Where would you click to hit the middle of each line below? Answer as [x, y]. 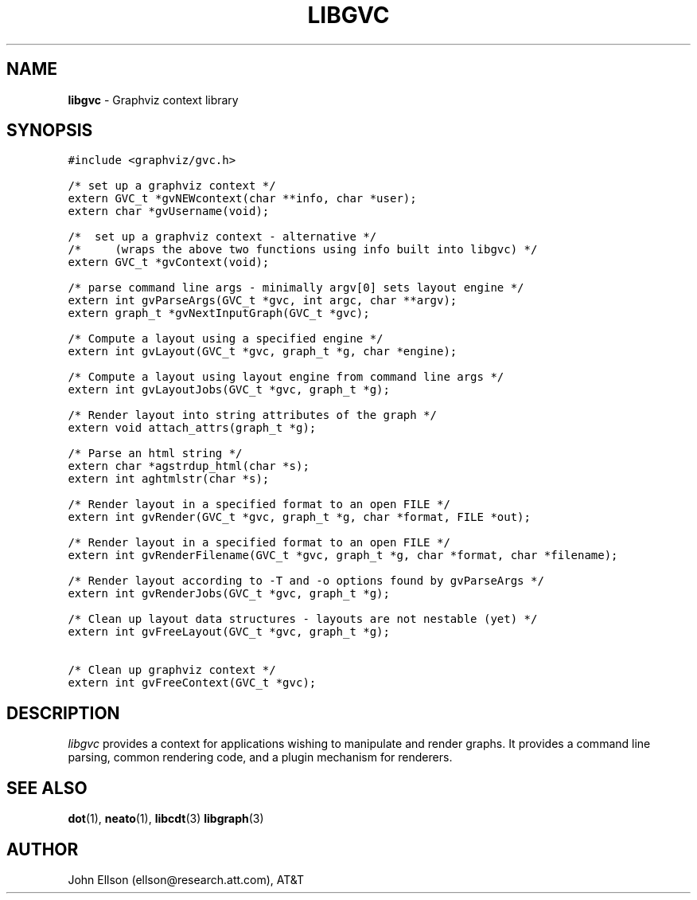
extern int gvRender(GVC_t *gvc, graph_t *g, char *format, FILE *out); [299, 517]
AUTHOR [43, 849]
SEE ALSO [47, 788]
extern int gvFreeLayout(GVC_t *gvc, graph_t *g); [229, 632]
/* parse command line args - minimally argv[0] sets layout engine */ [296, 288]
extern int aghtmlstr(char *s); [169, 479]
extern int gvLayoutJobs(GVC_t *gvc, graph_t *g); [229, 390]
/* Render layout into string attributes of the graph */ [252, 415]
